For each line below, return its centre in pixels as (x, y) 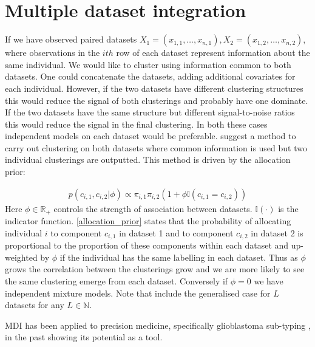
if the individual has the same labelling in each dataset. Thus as (179, 257)
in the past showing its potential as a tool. (84, 337)
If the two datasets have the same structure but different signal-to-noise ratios (150, 112)
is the (288, 208)
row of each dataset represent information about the (213, 53)
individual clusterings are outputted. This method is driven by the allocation (148, 160)
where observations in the (52, 53)
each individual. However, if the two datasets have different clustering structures (154, 88)
